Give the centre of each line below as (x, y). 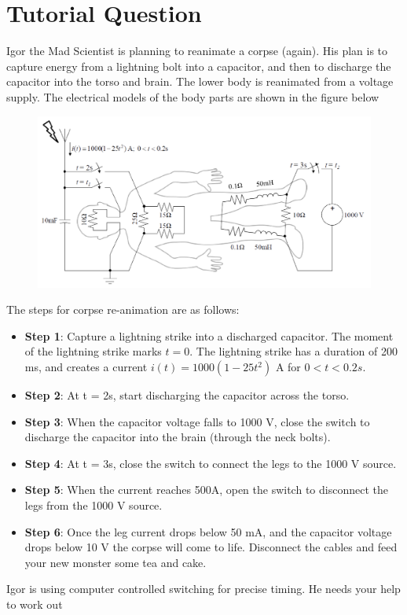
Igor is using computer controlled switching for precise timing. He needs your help (203, 589)
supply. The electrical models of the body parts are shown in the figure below (193, 96)
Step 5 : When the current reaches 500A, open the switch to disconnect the (206, 490)
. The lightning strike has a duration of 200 (293, 351)
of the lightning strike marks (93, 351)
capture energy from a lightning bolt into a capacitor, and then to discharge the (199, 66)
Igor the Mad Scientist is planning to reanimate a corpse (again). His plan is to (197, 51)
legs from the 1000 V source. (93, 505)
